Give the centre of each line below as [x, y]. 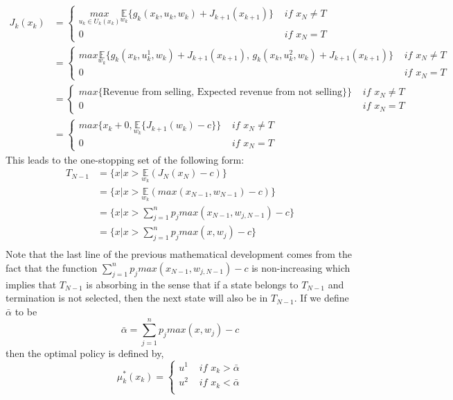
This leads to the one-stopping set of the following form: [125, 159]
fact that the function [52, 267]
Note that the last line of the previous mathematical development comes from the [179, 254]
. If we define [321, 298]
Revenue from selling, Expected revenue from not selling [222, 93]
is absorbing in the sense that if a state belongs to [192, 284]
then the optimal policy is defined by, [85, 353]
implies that [31, 284]
